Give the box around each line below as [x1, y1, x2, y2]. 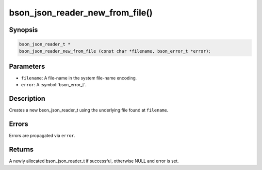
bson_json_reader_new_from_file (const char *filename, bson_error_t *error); [19, 48, 211, 54]
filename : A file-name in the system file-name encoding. [21, 75, 137, 81]
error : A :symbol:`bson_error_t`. [21, 82, 87, 88]
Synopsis [9, 26, 38, 34]
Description [9, 94, 46, 103]
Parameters [9, 62, 45, 70]
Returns [9, 145, 34, 154]
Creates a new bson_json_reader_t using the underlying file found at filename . [9, 107, 168, 113]
